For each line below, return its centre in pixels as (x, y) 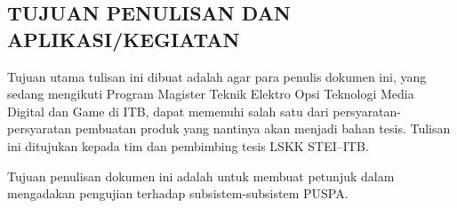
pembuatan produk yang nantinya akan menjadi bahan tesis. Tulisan (263, 128)
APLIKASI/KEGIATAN (124, 39)
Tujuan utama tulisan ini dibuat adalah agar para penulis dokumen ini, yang (217, 76)
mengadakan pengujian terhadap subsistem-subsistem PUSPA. (178, 193)
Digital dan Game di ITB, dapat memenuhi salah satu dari (168, 111)
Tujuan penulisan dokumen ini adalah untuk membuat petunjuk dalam (201, 176)
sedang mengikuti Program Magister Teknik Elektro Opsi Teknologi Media (211, 94)
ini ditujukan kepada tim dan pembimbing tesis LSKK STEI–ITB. (188, 145)
